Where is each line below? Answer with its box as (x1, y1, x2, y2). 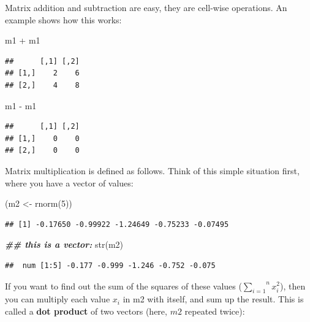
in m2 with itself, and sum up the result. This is (123, 293, 304, 305)
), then (280, 279, 306, 292)
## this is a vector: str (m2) (5, 238, 124, 251)
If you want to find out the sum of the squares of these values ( (5, 279, 242, 292)
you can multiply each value (5, 293, 110, 305)
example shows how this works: (5, 13, 122, 26)
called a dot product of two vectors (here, (5, 304, 167, 317)
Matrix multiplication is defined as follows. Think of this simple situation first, (5, 164, 300, 177)
